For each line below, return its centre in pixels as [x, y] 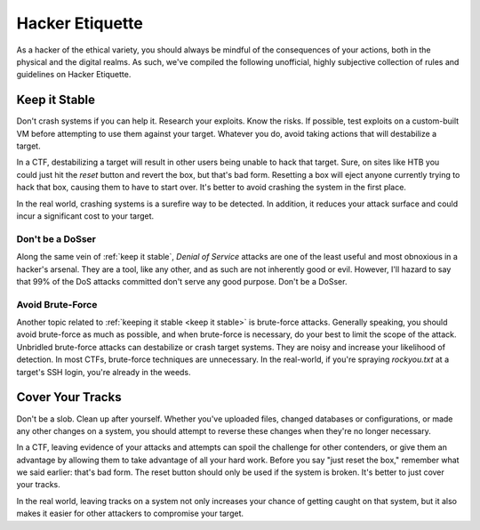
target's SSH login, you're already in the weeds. [104, 372]
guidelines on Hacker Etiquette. [74, 75]
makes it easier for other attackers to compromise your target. [130, 514]
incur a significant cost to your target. [85, 216]
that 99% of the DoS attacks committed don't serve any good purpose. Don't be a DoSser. [182, 281]
